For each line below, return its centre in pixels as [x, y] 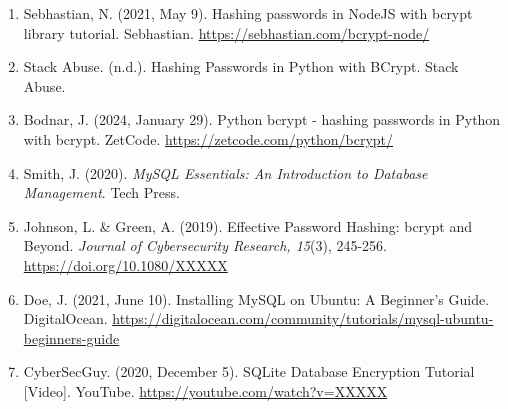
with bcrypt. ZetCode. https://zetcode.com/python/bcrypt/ [208, 138]
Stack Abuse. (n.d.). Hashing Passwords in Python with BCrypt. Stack [241, 66]
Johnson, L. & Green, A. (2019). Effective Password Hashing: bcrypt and [247, 225]
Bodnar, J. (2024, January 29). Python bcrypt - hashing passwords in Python [262, 119]
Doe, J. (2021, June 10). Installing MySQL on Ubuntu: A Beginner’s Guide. [256, 298]
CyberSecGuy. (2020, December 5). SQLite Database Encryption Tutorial [249, 371]
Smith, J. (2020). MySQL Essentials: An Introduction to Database [225, 172]
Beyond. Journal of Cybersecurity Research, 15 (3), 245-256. [205, 245]
